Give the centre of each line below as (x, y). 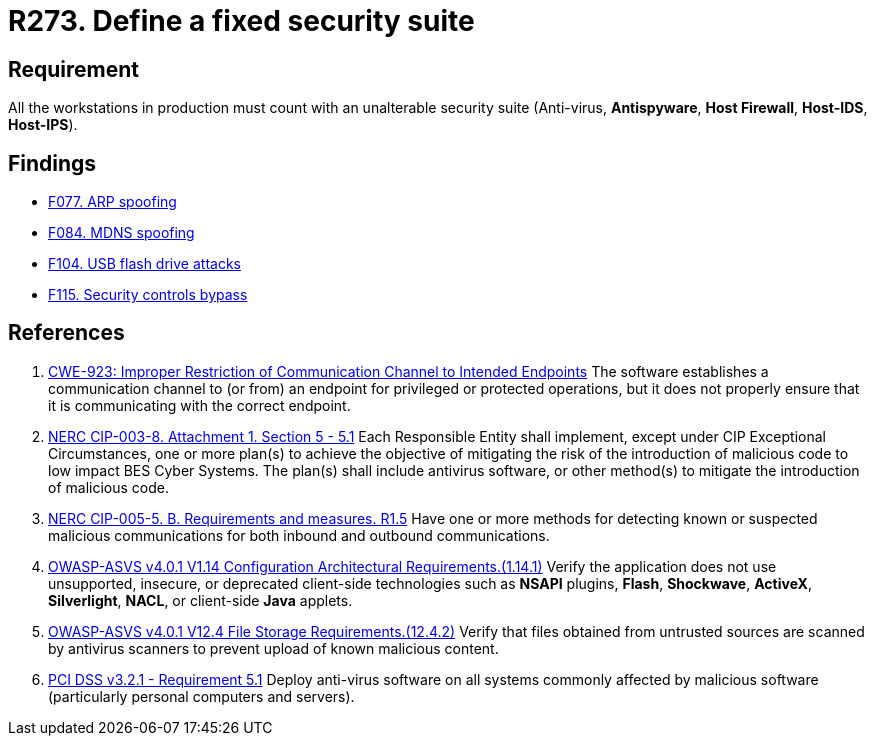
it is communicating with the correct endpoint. (199, 405)
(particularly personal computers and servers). (201, 696)
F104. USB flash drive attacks (144, 264)
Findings (52, 163)
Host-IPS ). (43, 125)
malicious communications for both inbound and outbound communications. (299, 535)
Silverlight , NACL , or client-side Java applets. (200, 600)
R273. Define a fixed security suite (241, 21)
